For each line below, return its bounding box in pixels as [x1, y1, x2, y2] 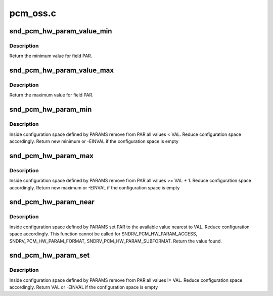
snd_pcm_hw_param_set [9, 251, 90, 260]
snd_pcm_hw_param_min [9, 105, 92, 114]
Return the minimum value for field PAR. [9, 53, 93, 59]
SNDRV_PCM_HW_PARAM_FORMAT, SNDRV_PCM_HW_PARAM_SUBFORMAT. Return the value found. [9, 238, 222, 244]
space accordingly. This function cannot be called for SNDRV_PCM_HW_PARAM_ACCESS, [9, 231, 197, 237]
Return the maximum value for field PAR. [9, 92, 94, 98]
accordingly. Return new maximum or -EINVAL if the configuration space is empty [9, 184, 180, 190]
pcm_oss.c [9, 8, 57, 19]
